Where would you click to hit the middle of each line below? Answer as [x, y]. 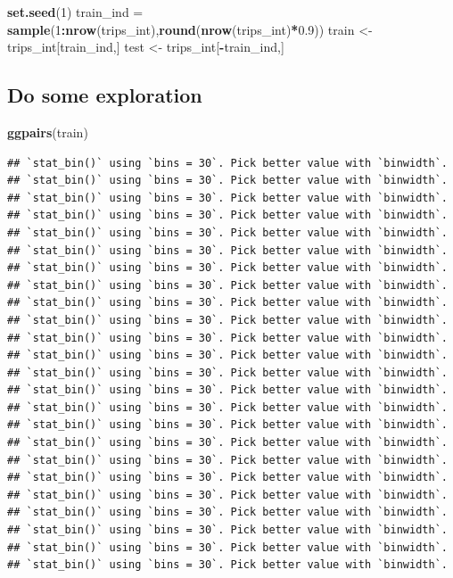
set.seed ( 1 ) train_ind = [75, 12]
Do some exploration [105, 95]
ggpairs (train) [48, 132]
